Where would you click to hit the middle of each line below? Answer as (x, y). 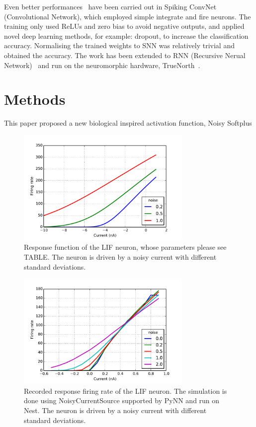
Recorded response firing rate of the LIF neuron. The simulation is (126, 391)
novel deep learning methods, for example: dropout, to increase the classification (126, 36)
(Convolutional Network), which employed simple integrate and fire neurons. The (128, 16)
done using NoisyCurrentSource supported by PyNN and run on (122, 400)
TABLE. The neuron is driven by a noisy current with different (120, 257)
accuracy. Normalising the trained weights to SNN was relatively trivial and (119, 45)
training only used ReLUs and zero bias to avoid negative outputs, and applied (124, 26)
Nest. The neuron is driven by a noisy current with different (115, 410)
